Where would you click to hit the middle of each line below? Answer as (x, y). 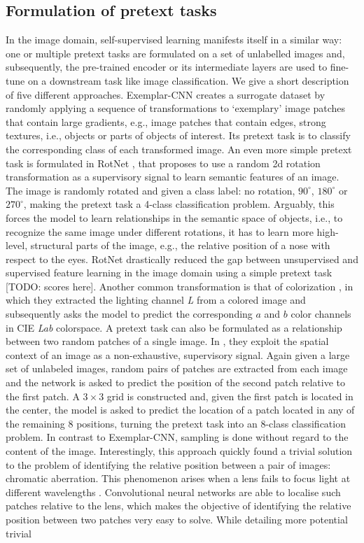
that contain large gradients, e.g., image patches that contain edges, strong (166, 121)
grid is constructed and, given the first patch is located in (230, 396)
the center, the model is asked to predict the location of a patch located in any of (180, 410)
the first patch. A (43, 396)
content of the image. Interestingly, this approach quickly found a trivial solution (179, 451)
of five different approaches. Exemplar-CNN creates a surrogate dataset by (166, 94)
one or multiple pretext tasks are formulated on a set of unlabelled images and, (175, 53)
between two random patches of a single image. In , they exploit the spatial (167, 341)
